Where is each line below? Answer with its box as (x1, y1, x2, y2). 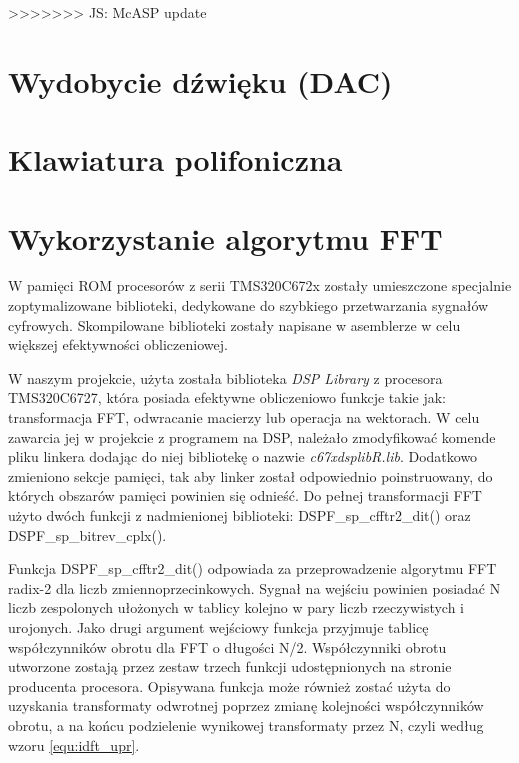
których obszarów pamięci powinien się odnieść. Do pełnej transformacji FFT (8, 485, 482, 506)
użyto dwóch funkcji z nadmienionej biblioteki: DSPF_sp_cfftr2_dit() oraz (8, 505, 471, 525)
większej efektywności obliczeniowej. (8, 334, 228, 355)
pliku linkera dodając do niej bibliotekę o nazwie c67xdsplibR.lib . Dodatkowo (8, 446, 478, 467)
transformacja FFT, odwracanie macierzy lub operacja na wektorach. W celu (8, 407, 480, 428)
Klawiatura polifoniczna (8, 139, 343, 180)
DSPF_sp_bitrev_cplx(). (8, 524, 167, 545)
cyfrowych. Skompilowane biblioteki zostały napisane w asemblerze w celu (8, 314, 461, 335)
